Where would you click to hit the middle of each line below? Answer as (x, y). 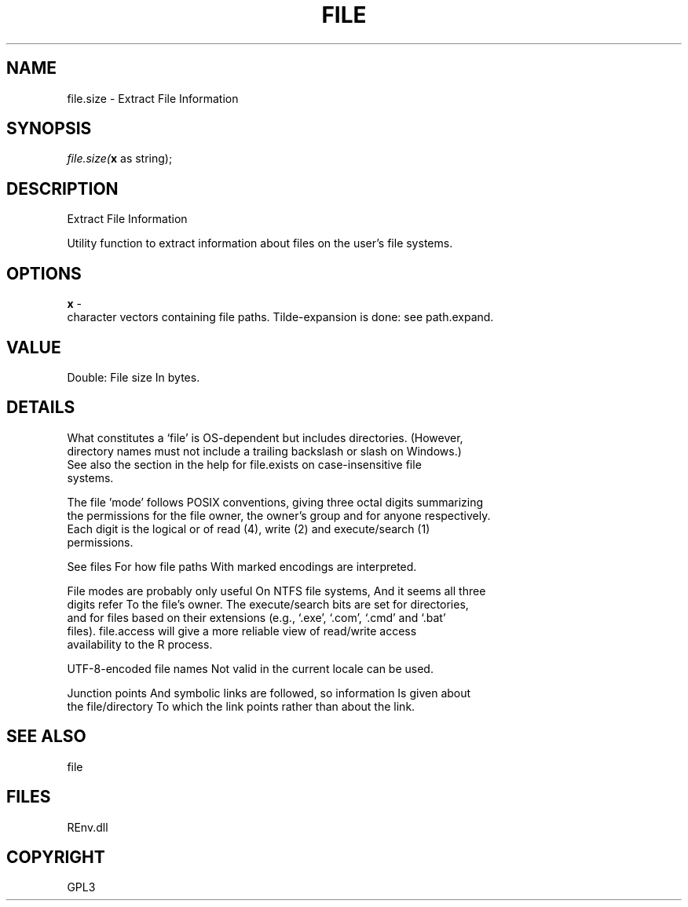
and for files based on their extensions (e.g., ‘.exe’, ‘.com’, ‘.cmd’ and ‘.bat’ (256, 617)
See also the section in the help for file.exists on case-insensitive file (244, 464)
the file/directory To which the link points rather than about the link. (241, 706)
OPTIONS (44, 273)
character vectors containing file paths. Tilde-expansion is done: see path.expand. (280, 317)
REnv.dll (88, 827)
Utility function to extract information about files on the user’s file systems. (260, 243)
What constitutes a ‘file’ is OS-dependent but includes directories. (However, (265, 437)
